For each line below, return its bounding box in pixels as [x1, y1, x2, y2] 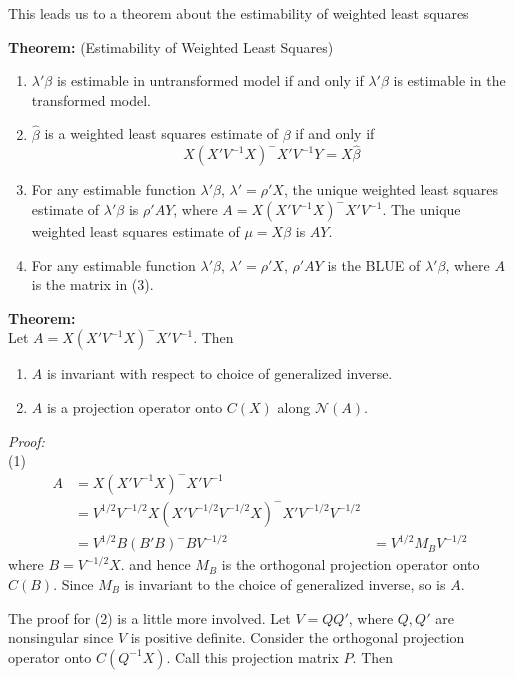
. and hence [120, 554, 191, 575]
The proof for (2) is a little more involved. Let [8, 607, 291, 628]
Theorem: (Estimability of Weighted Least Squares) [8, 36, 334, 57]
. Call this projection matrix [166, 646, 339, 667]
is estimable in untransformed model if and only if [56, 70, 364, 91]
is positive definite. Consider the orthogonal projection [130, 627, 465, 648]
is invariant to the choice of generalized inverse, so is [124, 573, 446, 594]
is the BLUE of [327, 254, 421, 275]
